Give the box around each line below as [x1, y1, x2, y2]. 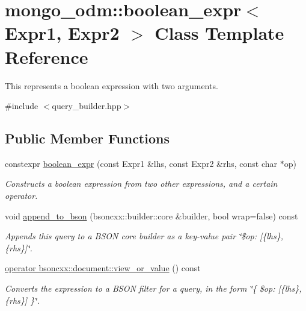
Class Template [155, 20, 284, 45]
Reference [5, 44, 88, 69]
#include [5, 99, 38, 112]
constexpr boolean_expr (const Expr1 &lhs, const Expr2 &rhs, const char [5, 157, 278, 169]
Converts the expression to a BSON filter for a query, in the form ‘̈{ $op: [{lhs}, [5, 282, 302, 295]
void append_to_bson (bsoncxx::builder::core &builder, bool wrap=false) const [5, 209, 298, 222]
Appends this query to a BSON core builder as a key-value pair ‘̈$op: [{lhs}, [5, 230, 284, 242]
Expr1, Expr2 [5, 20, 120, 45]
